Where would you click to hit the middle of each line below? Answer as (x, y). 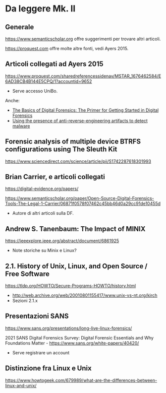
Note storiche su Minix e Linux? (44, 251)
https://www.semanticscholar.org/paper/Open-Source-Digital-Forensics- (80, 198)
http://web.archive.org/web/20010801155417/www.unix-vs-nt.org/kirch (85, 295)
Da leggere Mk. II (40, 9)
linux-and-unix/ (21, 386)
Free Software (27, 274)
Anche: (12, 100)
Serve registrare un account (41, 352)
